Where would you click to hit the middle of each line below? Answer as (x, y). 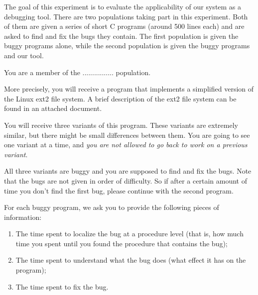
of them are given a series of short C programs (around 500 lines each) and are (124, 26)
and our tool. (24, 55)
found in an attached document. (53, 108)
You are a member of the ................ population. (77, 72)
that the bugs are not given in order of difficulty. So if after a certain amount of (126, 180)
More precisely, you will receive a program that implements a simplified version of (129, 89)
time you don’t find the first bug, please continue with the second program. (119, 190)
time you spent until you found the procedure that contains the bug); (122, 243)
